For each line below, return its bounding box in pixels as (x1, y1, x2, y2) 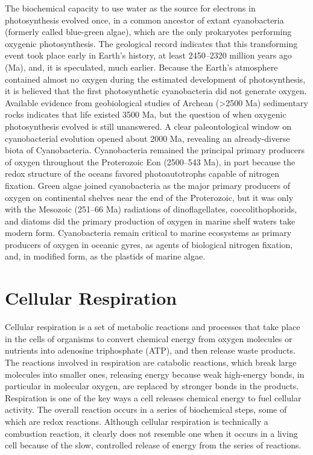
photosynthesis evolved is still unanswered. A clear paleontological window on (5, 119, 291, 132)
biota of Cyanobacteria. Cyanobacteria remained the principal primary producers (5, 144, 305, 156)
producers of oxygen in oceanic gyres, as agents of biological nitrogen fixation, (5, 238, 293, 250)
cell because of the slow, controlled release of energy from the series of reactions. (5, 439, 302, 451)
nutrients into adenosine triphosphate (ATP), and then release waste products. (5, 344, 296, 357)
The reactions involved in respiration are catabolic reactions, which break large (5, 355, 297, 368)
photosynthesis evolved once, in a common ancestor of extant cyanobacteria (5, 13, 284, 26)
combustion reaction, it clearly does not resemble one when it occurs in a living (5, 427, 298, 439)
